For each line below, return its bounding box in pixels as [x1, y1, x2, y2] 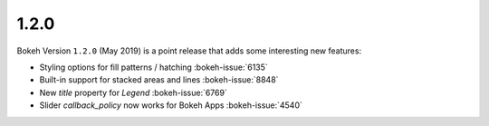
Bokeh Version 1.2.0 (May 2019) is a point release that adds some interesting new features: [16, 45, 362, 56]
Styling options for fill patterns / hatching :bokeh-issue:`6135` [39, 62, 269, 73]
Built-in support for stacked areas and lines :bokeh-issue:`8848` [39, 74, 279, 85]
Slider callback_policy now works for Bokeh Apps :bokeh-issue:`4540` [39, 100, 303, 111]
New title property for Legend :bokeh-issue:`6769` [39, 87, 228, 98]
